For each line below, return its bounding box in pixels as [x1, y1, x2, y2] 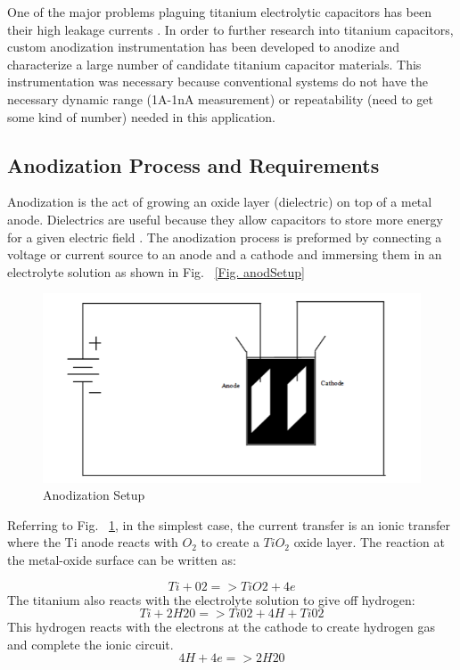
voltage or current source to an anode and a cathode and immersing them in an [7, 245, 442, 264]
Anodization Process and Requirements [7, 151, 380, 178]
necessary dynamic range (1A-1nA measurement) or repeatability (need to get [7, 89, 433, 108]
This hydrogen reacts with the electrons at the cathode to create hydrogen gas [7, 617, 435, 636]
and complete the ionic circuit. [7, 634, 174, 653]
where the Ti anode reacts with [7, 533, 178, 552]
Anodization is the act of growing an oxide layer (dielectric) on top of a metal [7, 192, 432, 211]
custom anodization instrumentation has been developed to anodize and [7, 37, 400, 56]
